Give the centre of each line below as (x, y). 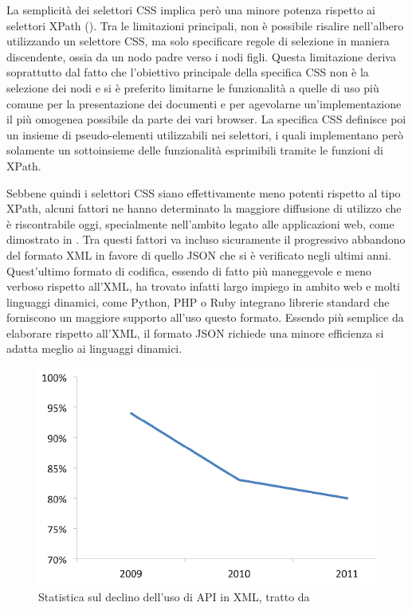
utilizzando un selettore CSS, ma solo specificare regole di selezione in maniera (198, 41)
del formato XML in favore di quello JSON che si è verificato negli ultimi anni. (199, 254)
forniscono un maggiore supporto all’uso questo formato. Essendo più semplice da (205, 317)
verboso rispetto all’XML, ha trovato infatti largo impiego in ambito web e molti (204, 286)
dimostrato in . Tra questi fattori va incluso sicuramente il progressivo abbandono (206, 239)
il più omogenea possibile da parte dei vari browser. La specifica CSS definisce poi (206, 119)
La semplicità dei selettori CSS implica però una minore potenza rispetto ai (191, 10)
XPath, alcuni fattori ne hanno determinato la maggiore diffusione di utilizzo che (204, 208)
